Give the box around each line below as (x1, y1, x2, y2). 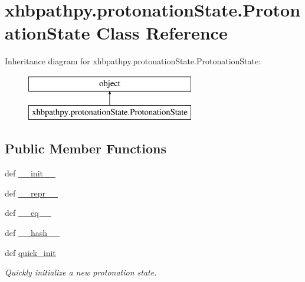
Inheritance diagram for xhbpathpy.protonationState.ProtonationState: (5, 55, 261, 67)
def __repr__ (5, 186, 58, 199)
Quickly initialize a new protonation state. (5, 266, 157, 278)
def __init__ (5, 167, 55, 179)
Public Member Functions (5, 139, 166, 158)
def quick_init (5, 246, 56, 258)
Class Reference (96, 21, 228, 45)
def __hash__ (5, 227, 60, 239)
